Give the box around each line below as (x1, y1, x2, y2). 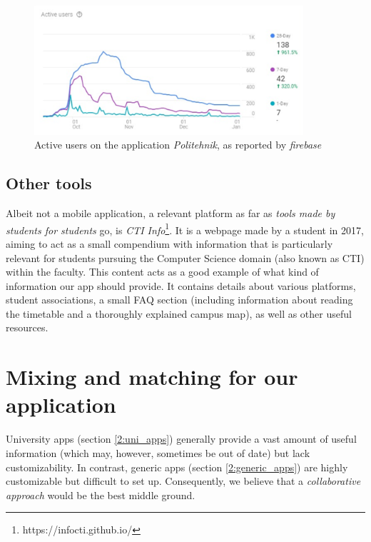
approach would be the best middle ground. (6, 487, 195, 502)
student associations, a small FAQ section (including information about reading (6, 292, 353, 307)
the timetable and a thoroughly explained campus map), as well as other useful (6, 306, 352, 321)
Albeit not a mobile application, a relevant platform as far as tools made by (6, 206, 335, 221)
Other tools (6, 172, 92, 194)
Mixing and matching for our (6, 362, 298, 391)
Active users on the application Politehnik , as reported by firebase (34, 137, 322, 152)
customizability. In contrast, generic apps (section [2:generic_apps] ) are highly (6, 459, 348, 474)
